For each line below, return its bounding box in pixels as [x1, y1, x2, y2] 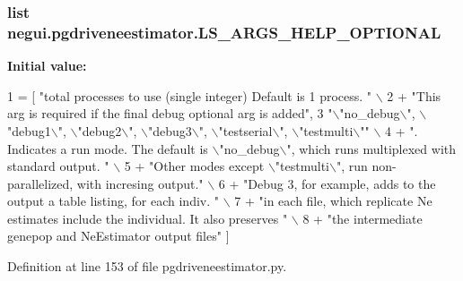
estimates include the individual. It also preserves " [7, 209, 288, 227]
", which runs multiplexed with [286, 139, 457, 158]
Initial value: [7, 56, 87, 75]
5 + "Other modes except [124, 157, 265, 175]
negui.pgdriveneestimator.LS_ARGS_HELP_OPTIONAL [7, 21, 441, 43]
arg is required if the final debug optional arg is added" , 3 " [7, 104, 333, 123]
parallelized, [7, 174, 74, 192]
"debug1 [7, 121, 51, 140]
